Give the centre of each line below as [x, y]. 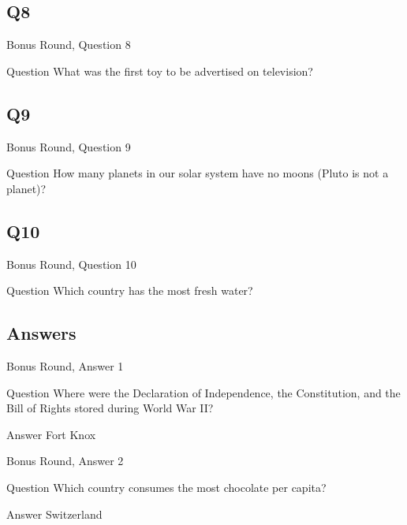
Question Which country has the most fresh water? [130, 290]
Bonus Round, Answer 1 [65, 365]
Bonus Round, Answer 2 [65, 461]
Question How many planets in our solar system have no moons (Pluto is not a [198, 173]
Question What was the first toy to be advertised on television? [160, 71]
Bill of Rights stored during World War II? [110, 408]
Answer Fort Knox [51, 434]
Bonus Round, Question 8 [69, 45]
